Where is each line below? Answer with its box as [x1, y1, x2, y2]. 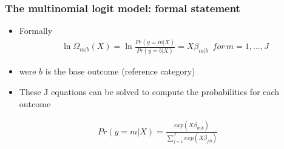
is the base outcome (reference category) [45, 65, 195, 78]
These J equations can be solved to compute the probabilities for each [19, 85, 280, 98]
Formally [19, 24, 53, 37]
